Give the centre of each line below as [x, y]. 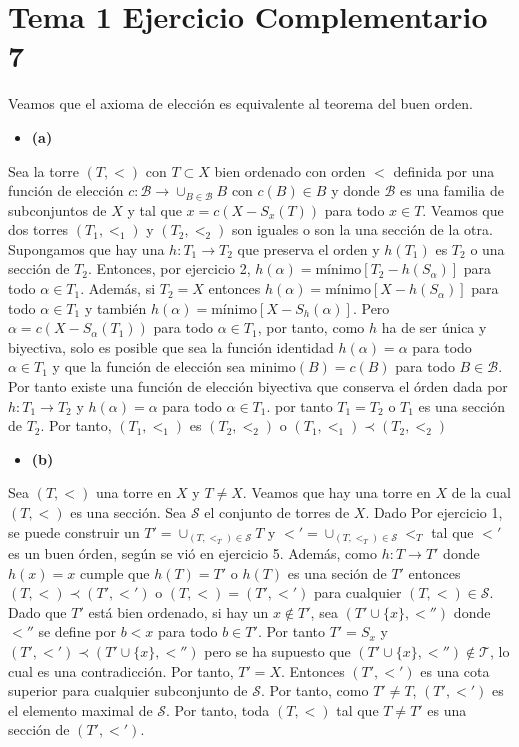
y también [115, 307]
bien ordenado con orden [290, 170]
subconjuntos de [57, 209]
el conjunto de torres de [277, 512]
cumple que [114, 572]
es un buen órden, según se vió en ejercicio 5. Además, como [192, 553]
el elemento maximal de [80, 709]
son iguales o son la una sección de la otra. [362, 229]
